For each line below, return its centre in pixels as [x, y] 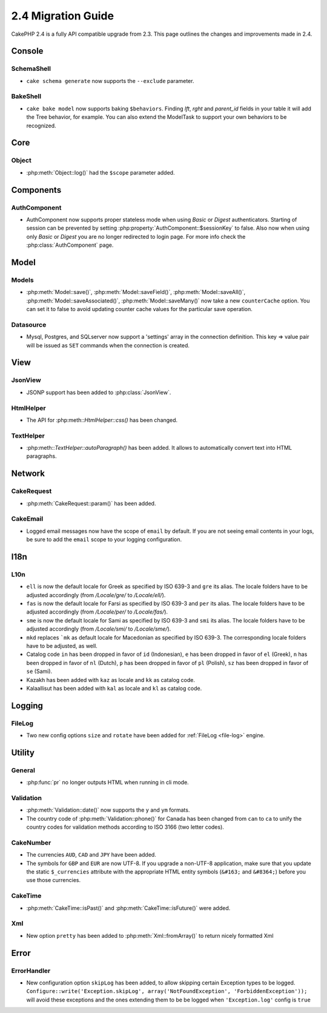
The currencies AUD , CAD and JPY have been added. [91, 855]
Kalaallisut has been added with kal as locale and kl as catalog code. [114, 688]
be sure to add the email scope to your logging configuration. [104, 540]
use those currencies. [54, 880]
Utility [23, 753]
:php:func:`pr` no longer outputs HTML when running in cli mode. [107, 783]
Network [28, 474]
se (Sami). [39, 671]
